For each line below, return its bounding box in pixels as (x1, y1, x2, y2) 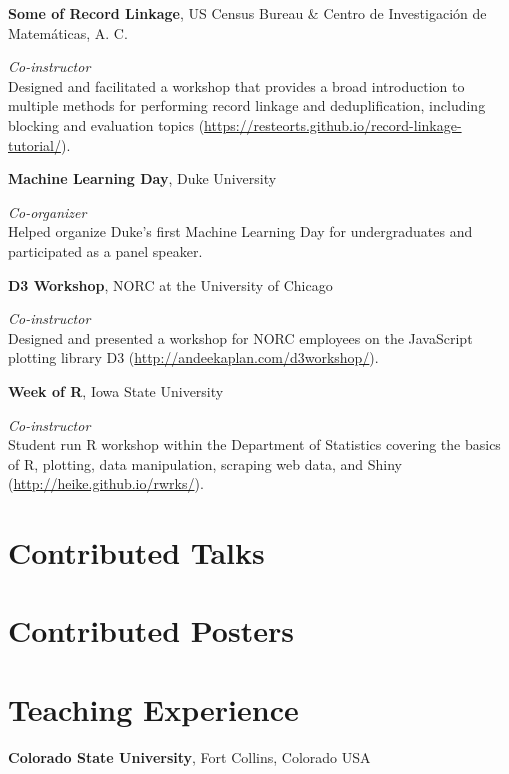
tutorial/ (8, 134, 61, 155)
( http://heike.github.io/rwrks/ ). (8, 473, 204, 494)
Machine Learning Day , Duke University (8, 168, 277, 189)
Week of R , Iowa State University (8, 380, 224, 401)
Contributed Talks (8, 532, 265, 573)
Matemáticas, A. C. (8, 22, 128, 43)
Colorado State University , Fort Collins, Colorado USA (8, 746, 371, 767)
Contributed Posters (8, 610, 294, 651)
